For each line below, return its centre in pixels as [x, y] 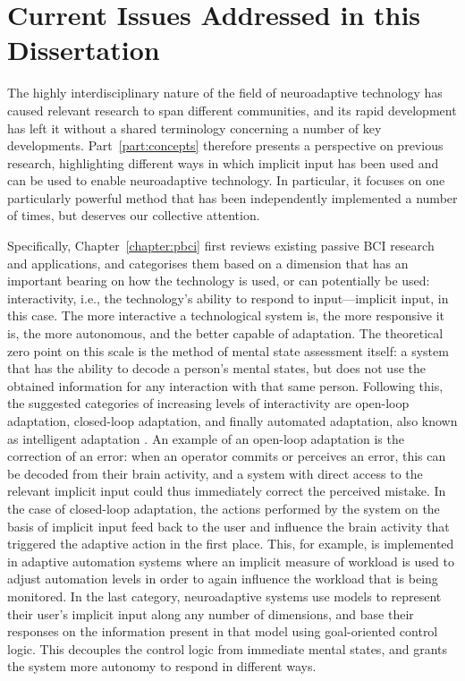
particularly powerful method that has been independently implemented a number [232, 197]
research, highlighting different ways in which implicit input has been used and [223, 162]
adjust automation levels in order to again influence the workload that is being [223, 579]
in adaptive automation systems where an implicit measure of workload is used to [231, 561]
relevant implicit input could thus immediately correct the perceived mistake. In [227, 491]
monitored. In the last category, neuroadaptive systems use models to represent [224, 596]
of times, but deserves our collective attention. [134, 215]
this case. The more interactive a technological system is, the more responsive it [226, 315]
